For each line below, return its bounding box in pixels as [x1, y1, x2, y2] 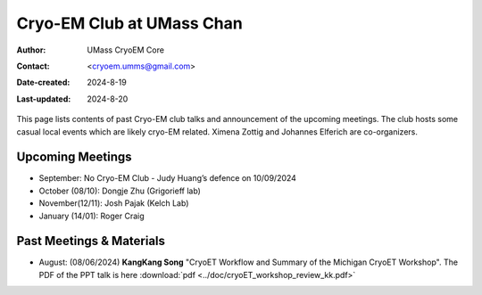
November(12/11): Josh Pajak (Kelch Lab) [38, 198, 189, 209]
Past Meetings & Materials [16, 234, 165, 249]
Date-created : [16, 77, 71, 88]
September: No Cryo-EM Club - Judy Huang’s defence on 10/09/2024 [38, 173, 296, 184]
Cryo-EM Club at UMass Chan [16, 13, 243, 33]
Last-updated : [16, 94, 71, 104]
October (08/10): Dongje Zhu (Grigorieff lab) [38, 185, 201, 196]
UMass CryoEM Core [87, 45, 165, 55]
